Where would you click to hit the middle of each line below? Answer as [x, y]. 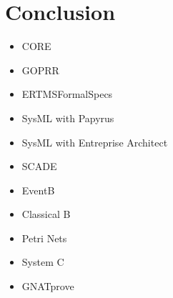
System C [43, 262]
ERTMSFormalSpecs [67, 94]
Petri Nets [44, 238]
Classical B [46, 214]
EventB [38, 190]
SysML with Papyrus [68, 118]
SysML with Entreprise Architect [95, 142]
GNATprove [48, 286]
